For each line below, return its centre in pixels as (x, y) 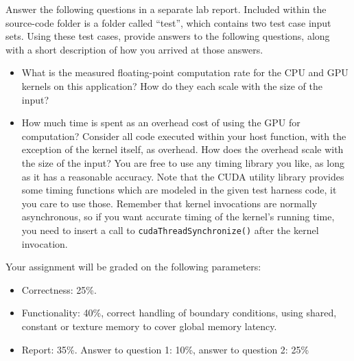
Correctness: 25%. (59, 289)
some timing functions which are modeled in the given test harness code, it (179, 190)
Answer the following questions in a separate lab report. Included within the (166, 9)
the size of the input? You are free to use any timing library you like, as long (183, 162)
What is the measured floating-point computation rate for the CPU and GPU (185, 72)
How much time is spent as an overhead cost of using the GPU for (161, 123)
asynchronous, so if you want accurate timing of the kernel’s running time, (178, 217)
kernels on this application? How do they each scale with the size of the (172, 85)
